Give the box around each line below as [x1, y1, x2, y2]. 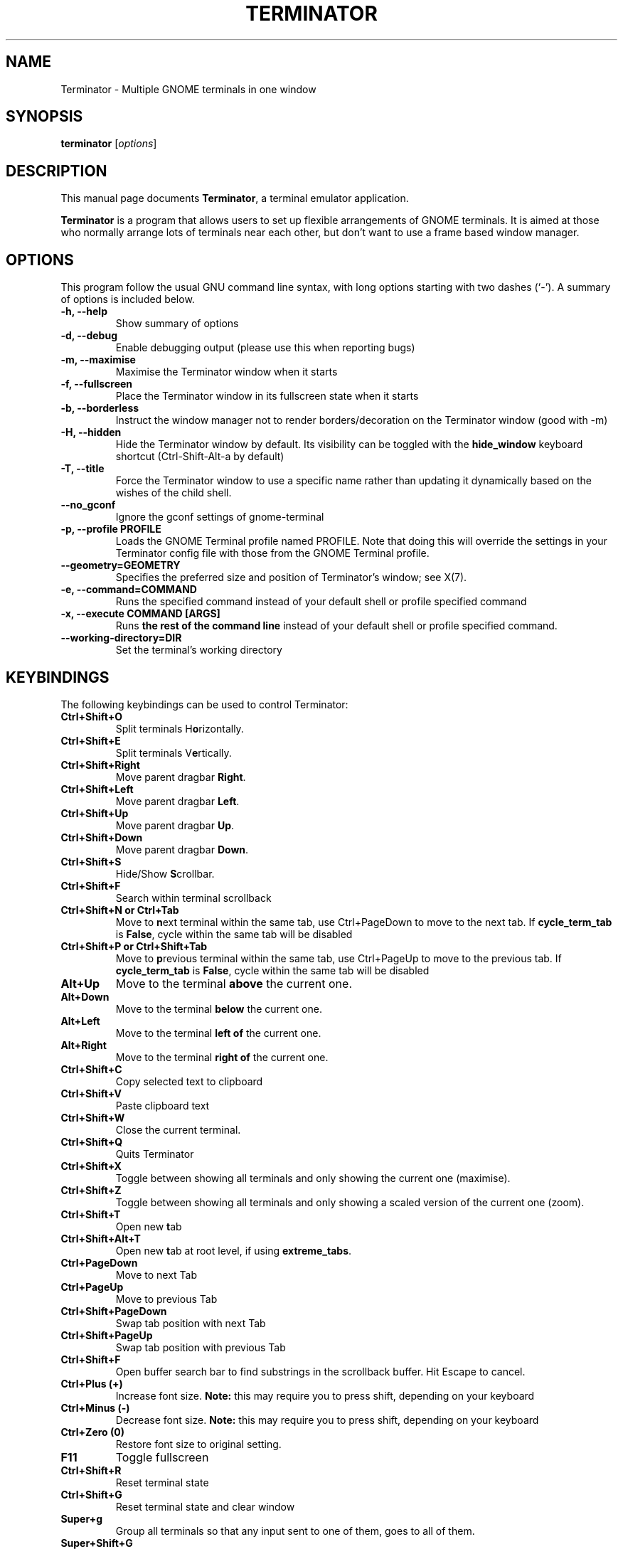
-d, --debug [60, 329, 117, 342]
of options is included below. [60, 293, 195, 306]
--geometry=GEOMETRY [60, 559, 181, 572]
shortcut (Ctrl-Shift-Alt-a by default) [115, 450, 284, 463]
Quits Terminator [115, 1147, 194, 1160]
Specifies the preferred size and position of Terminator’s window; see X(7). [115, 571, 467, 584]
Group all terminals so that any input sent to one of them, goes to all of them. [115, 1524, 475, 1537]
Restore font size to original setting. [115, 1437, 282, 1450]
